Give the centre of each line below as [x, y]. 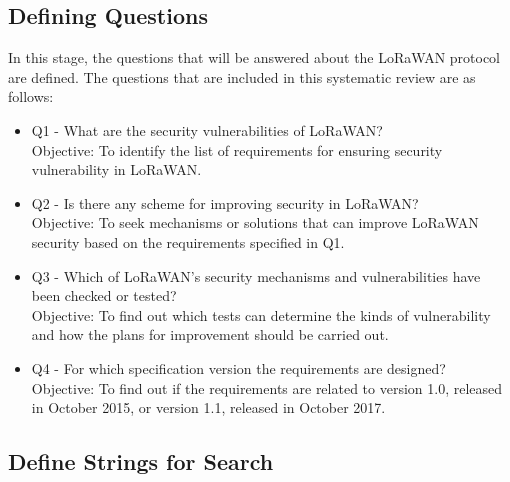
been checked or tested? [104, 295]
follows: [31, 96]
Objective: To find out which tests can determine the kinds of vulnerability [261, 314]
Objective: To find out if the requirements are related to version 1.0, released [267, 387]
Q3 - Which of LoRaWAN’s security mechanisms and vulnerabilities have [256, 275]
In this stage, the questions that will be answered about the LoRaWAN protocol [254, 57]
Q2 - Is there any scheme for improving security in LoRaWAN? [225, 202]
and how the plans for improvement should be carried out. [210, 334]
